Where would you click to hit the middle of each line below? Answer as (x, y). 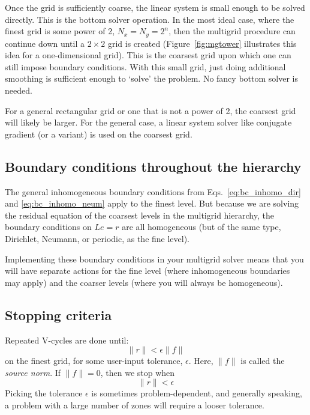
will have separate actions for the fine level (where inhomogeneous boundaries (148, 271)
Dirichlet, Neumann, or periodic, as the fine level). (97, 238)
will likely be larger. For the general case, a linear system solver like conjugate (148, 122)
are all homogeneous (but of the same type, (201, 227)
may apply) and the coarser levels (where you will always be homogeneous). (144, 282)
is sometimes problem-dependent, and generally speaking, (197, 393)
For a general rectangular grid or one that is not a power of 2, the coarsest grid (151, 110)
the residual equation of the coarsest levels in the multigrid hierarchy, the (139, 215)
